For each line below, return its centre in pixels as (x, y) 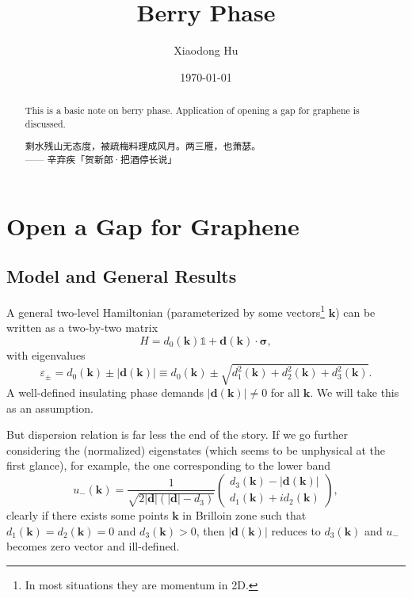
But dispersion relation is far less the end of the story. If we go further (177, 434)
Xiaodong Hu (206, 50)
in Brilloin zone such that (244, 514)
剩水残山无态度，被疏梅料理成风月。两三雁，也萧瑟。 (143, 146)
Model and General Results (122, 276)
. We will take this (355, 392)
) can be (355, 312)
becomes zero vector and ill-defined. (93, 546)
